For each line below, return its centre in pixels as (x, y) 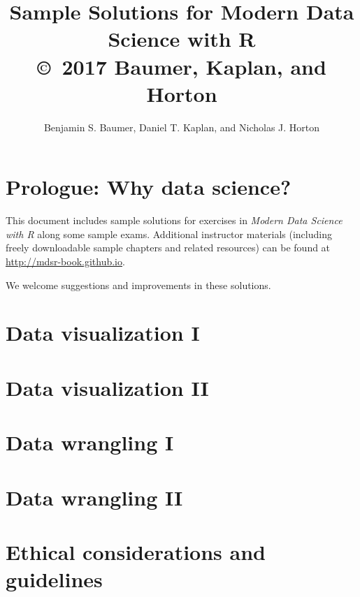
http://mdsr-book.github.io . (65, 261)
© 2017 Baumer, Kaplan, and (182, 66)
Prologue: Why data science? (149, 187)
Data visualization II (107, 387)
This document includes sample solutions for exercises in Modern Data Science (174, 220)
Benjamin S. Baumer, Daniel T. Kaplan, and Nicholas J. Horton (182, 127)
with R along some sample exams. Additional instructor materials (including (169, 234)
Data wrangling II (94, 497)
